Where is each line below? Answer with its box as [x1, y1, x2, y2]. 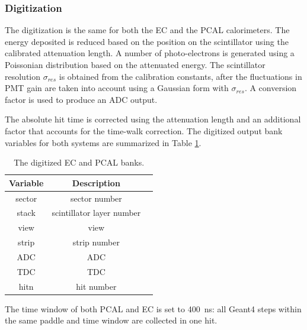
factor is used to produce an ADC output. [5, 93, 158, 105]
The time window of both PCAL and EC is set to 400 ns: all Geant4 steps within [5, 302, 302, 315]
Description [72, 176, 120, 189]
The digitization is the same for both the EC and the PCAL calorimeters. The [5, 24, 290, 36]
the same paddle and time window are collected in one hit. [5, 314, 218, 326]
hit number [76, 280, 117, 292]
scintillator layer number [52, 206, 141, 219]
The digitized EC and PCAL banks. [14, 156, 145, 169]
